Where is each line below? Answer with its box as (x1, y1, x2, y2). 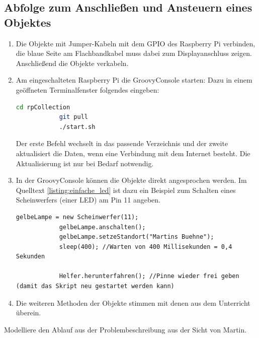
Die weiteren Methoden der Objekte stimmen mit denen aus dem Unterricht (16, 297, 250, 308)
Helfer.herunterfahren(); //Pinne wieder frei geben (59, 273, 239, 280)
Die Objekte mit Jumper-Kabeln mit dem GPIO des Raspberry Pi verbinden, (16, 38, 255, 48)
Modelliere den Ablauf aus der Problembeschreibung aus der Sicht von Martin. (4, 324, 247, 334)
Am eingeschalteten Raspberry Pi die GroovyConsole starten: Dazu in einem (16, 75, 252, 85)
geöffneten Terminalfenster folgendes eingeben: (16, 84, 159, 95)
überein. (16, 307, 41, 318)
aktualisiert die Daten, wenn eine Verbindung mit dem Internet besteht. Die (16, 148, 250, 158)
